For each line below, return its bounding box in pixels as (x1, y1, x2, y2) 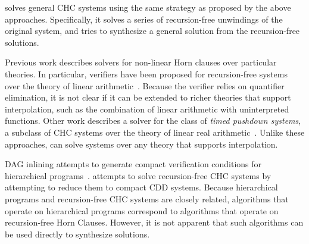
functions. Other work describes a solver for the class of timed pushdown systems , (5, 114, 301, 127)
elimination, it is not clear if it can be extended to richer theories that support (5, 91, 291, 104)
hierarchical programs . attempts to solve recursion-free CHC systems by (5, 169, 271, 182)
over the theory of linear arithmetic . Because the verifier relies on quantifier (5, 79, 285, 92)
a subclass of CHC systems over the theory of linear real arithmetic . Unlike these (5, 126, 305, 138)
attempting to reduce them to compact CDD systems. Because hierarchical (5, 181, 278, 193)
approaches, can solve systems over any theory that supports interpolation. (5, 137, 278, 150)
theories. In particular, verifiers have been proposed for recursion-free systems (5, 67, 288, 80)
